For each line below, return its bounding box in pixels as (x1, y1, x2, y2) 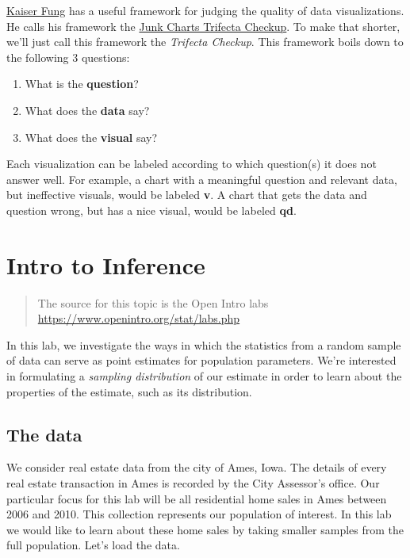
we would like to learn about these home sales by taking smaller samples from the (6, 521, 404, 537)
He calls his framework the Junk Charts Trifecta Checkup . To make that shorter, (6, 17, 400, 34)
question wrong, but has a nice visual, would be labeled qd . (6, 201, 297, 218)
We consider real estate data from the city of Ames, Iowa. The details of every (6, 459, 387, 476)
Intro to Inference (6, 248, 205, 281)
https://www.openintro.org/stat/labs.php (37, 310, 240, 327)
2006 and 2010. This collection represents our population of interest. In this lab (6, 506, 392, 522)
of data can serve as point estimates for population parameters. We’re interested (6, 352, 397, 369)
